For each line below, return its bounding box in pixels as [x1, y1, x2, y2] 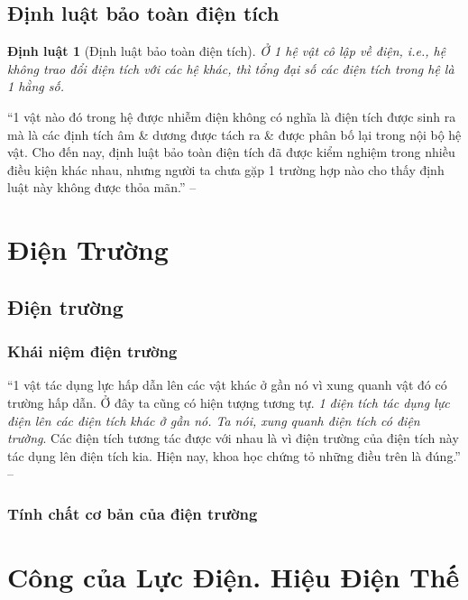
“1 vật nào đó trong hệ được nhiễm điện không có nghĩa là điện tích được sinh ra [7, 106, 456, 125]
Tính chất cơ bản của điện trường [7, 502, 258, 524]
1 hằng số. [7, 77, 64, 96]
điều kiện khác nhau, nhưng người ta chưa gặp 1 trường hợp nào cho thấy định [7, 160, 445, 179]
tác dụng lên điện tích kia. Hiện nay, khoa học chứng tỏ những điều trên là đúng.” [7, 446, 461, 465]
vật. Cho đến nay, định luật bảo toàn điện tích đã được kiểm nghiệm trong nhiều [7, 143, 455, 162]
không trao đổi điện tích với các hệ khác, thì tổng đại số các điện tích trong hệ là [7, 59, 454, 78]
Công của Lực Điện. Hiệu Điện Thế [7, 558, 460, 595]
